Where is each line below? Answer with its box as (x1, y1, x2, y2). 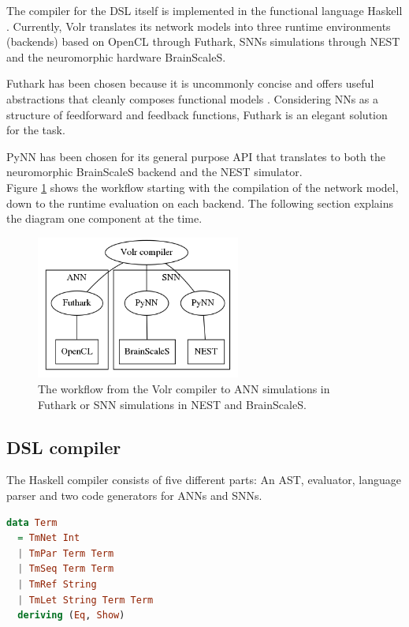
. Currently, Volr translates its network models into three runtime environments (6, 17, 391, 34)
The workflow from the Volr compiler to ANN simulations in (38, 381, 330, 397)
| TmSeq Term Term (17, 563, 114, 575)
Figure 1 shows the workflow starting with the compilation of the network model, (6, 178, 399, 195)
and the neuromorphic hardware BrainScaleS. (6, 48, 226, 65)
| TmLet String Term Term (17, 594, 154, 606)
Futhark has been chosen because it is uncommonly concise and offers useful (6, 75, 374, 92)
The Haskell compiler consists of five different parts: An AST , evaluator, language (6, 471, 402, 488)
